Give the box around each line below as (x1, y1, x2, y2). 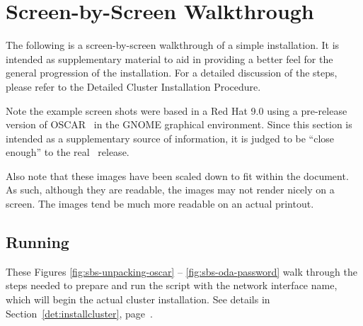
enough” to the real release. (6, 145, 129, 159)
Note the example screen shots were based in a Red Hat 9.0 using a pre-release (6, 103, 347, 118)
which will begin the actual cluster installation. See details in (6, 292, 270, 307)
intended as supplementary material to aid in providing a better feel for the (6, 51, 333, 66)
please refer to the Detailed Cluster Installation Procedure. (6, 79, 261, 94)
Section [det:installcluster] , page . (6, 305, 153, 320)
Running (6, 231, 69, 253)
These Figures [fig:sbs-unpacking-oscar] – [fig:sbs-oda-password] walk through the (6, 264, 357, 279)
